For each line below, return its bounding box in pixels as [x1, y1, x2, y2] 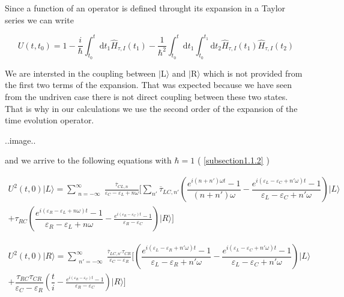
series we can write [5, 13, 74, 26]
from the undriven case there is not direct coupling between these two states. [5, 90, 288, 103]
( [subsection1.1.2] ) [197, 154, 270, 166]
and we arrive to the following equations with [5, 154, 172, 166]
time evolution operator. [5, 114, 94, 126]
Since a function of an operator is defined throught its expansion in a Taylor [5, 2, 286, 14]
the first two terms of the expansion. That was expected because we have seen [5, 78, 292, 91]
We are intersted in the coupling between [5, 66, 156, 79]
